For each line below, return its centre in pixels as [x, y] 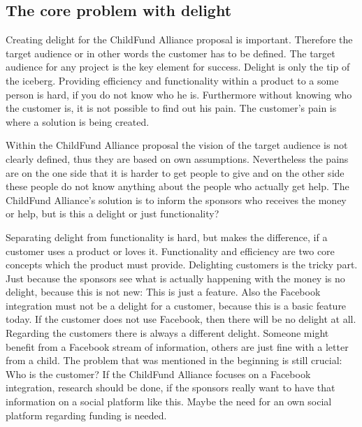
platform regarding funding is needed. [86, 415]
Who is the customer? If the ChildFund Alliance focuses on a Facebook [158, 374]
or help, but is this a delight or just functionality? [113, 213]
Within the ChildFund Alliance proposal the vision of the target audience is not [177, 145]
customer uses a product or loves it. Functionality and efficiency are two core [170, 251]
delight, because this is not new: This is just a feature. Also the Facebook [163, 292]
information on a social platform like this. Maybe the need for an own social [169, 401]
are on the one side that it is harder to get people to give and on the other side [175, 172]
